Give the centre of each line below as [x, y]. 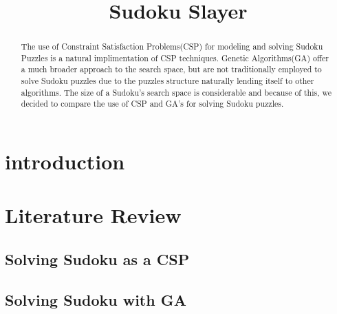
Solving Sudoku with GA [96, 299]
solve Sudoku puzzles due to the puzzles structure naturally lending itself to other [167, 81]
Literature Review [93, 215]
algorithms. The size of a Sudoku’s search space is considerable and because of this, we [176, 92]
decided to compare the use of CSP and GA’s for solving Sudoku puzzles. [152, 104]
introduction [65, 161]
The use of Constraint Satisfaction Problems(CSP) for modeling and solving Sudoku [172, 46]
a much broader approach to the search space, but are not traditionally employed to [171, 69]
